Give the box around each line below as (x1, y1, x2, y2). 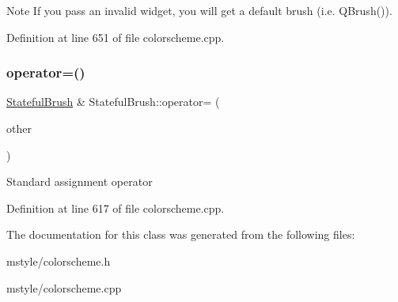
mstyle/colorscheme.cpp (6, 279, 122, 296)
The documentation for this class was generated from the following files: (6, 226, 355, 243)
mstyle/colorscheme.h (6, 252, 111, 269)
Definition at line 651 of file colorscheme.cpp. (6, 28, 225, 45)
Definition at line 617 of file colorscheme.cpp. (6, 199, 225, 216)
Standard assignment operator (6, 173, 153, 190)
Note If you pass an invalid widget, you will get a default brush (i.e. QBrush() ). (6, 2, 392, 18)
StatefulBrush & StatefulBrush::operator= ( (6, 93, 220, 110)
